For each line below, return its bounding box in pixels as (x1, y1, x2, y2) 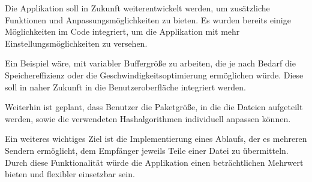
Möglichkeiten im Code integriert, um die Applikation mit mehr (5, 25, 240, 38)
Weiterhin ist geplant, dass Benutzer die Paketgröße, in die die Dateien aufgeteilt (5, 101, 303, 113)
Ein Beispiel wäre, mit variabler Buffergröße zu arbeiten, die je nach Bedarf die (5, 57, 296, 69)
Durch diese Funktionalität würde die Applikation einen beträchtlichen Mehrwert (5, 156, 304, 168)
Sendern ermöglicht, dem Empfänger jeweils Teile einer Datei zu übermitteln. (5, 144, 289, 156)
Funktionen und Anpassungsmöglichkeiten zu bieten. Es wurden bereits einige (5, 13, 291, 26)
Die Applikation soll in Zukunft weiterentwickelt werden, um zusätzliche (5, 2, 270, 14)
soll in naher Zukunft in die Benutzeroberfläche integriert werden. (5, 80, 246, 93)
